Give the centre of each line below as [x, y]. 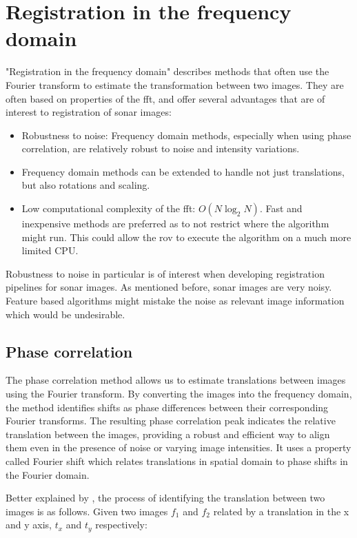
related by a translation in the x [281, 511]
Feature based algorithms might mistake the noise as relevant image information [175, 301]
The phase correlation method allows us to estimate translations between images [176, 380]
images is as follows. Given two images [87, 511]
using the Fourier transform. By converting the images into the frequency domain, [179, 394]
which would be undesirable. [65, 314]
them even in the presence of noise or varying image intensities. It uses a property [178, 447]
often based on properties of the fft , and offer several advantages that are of [165, 98]
